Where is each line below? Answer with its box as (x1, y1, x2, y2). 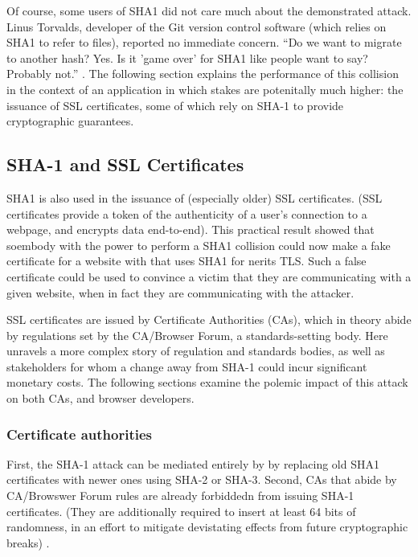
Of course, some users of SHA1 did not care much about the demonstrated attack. (6, 2, 412, 18)
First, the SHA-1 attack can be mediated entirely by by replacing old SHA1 (6, 455, 379, 472)
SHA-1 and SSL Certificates (6, 152, 244, 177)
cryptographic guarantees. (6, 113, 134, 129)
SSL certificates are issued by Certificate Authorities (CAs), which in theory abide (6, 311, 412, 328)
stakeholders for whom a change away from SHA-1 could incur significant (6, 358, 367, 375)
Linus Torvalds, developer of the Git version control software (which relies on (6, 18, 387, 35)
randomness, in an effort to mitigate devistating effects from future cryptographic (6, 518, 408, 535)
